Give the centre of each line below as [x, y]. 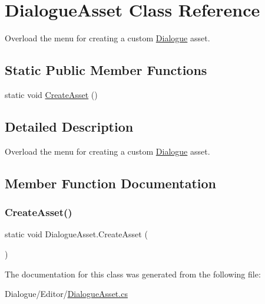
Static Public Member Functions [106, 70]
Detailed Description [69, 126]
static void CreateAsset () [51, 94]
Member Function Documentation [111, 183]
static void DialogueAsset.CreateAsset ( [76, 234]
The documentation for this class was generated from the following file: [133, 274]
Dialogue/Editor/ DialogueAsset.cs [66, 294]
